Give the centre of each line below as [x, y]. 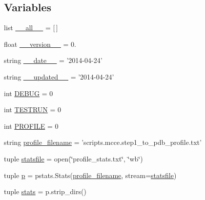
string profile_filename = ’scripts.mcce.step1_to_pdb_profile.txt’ [103, 142]
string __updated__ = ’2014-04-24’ [59, 76]
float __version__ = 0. [40, 44]
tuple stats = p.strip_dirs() [45, 191]
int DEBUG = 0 [29, 93]
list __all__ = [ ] [31, 28]
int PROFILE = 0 [31, 126]
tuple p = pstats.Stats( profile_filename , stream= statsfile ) [90, 175]
